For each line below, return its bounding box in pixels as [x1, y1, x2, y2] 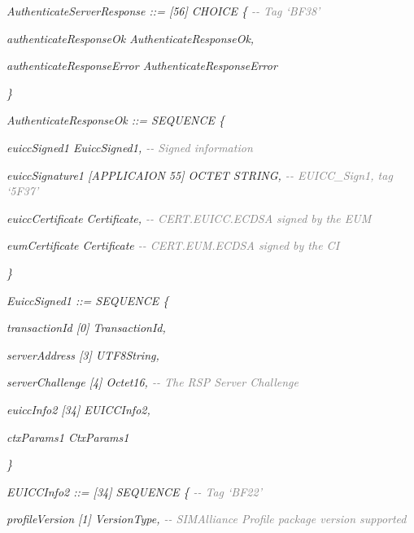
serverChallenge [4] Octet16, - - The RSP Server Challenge [7, 374, 299, 391]
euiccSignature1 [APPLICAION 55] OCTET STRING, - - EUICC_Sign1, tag [7, 166, 393, 183]
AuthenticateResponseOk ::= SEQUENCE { [7, 111, 224, 129]
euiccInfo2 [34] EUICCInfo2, [7, 400, 150, 417]
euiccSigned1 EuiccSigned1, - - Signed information [7, 138, 253, 155]
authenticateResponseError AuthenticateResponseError [7, 57, 277, 74]
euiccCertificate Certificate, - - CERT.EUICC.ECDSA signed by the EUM [7, 209, 372, 226]
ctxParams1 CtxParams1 [7, 428, 129, 445]
